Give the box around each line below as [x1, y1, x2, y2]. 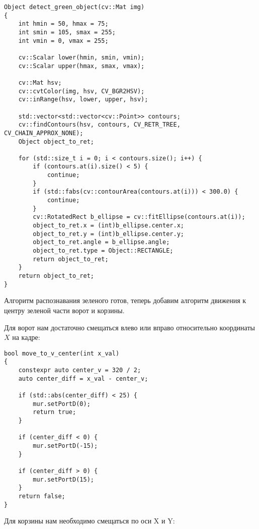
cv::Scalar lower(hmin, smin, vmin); [18, 53, 145, 61]
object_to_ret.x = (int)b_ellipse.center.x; [33, 222, 184, 229]
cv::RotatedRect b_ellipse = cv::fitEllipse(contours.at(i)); [33, 213, 245, 221]
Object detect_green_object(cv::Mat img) [4, 4, 145, 11]
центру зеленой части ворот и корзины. [4, 305, 125, 315]
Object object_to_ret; [18, 138, 94, 145]
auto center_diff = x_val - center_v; [18, 375, 148, 382]
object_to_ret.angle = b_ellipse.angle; [33, 239, 170, 246]
